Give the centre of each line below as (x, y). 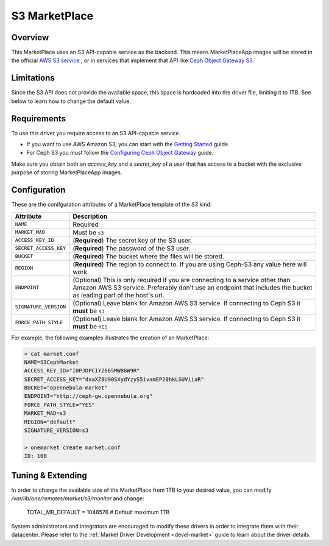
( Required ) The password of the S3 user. (132, 248)
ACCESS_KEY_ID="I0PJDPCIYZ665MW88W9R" (82, 371)
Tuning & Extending (49, 475)
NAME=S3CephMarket (51, 362)
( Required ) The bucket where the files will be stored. (149, 256)
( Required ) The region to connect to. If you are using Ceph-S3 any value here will (190, 264)
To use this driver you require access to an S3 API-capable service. (96, 133)
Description (90, 216)
